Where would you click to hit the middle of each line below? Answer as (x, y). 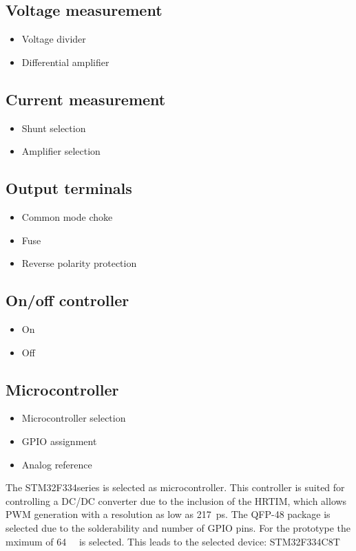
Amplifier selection (61, 151)
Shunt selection (54, 128)
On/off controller (67, 300)
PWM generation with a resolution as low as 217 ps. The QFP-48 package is (168, 514)
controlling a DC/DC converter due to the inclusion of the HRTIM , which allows (176, 500)
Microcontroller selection (74, 418)
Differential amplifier (65, 62)
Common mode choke (67, 216)
